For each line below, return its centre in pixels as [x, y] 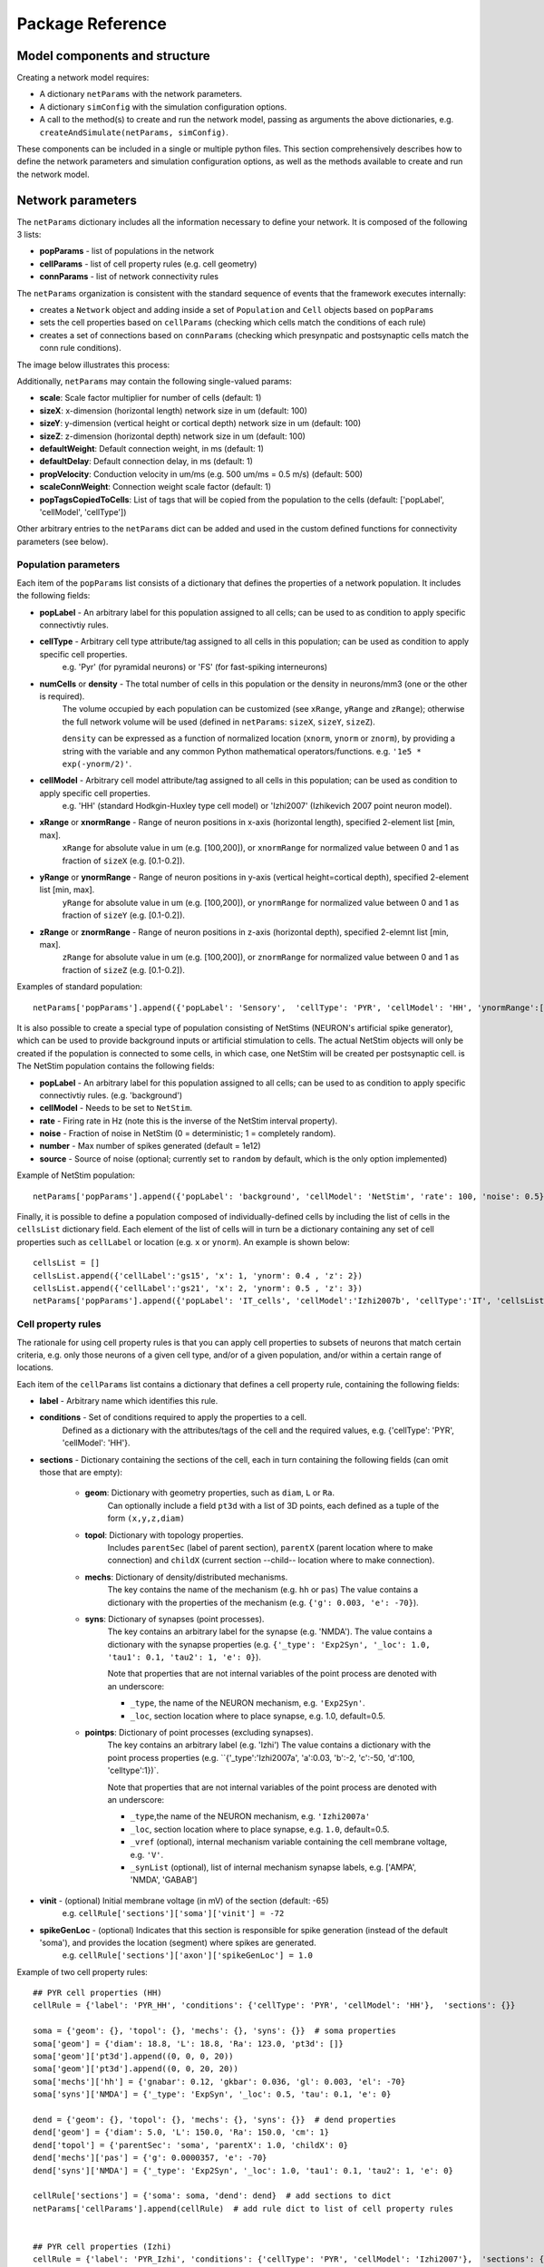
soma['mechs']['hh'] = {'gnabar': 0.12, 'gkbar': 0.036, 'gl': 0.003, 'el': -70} [219, 2082]
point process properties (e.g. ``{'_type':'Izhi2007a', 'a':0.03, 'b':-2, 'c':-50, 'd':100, [261, 1757]
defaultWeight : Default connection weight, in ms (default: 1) [152, 448]
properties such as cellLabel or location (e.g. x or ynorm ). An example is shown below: [183, 1241]
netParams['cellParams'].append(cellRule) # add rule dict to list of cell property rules [243, 2209]
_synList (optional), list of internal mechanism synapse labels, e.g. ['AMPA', [273, 1867]
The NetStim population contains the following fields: [116, 1066]
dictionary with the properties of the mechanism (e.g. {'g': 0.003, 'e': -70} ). [263, 1602]
